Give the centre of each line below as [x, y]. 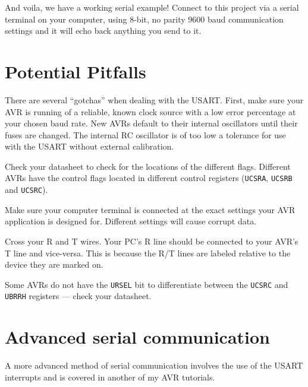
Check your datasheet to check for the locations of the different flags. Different [148, 166]
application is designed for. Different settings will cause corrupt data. [131, 221]
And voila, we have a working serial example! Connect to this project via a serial [152, 7]
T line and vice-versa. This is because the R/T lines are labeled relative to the [148, 253]
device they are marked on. [54, 264]
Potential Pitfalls [76, 71]
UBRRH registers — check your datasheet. [78, 296]
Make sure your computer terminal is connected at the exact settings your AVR [150, 209]
